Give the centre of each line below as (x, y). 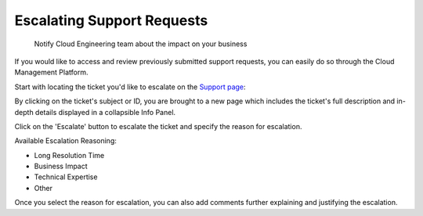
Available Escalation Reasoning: (66, 141)
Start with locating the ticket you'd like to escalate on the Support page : (130, 87)
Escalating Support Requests (111, 20)
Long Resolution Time (69, 155)
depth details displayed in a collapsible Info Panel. (95, 112)
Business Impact (61, 166)
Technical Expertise (66, 177)
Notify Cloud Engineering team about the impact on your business (141, 44)
